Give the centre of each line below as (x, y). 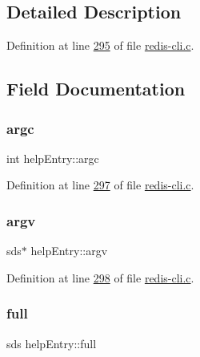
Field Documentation (96, 89)
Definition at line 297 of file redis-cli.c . (100, 185)
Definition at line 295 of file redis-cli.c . (100, 45)
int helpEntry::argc (53, 158)
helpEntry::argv (69, 251)
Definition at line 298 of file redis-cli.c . (100, 277)
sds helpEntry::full (52, 343)
